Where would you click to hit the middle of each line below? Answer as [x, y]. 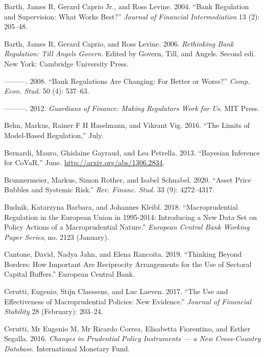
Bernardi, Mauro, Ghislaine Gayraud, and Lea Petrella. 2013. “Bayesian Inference [132, 152]
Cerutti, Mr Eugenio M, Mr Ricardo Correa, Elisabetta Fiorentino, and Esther [127, 328]
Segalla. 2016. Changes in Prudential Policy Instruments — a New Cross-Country [132, 338]
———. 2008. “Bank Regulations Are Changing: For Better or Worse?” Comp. [127, 81]
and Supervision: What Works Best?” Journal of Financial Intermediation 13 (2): [132, 16]
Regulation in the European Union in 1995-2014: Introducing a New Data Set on [130, 217]
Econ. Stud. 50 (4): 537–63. [47, 91]
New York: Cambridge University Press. [67, 63]
